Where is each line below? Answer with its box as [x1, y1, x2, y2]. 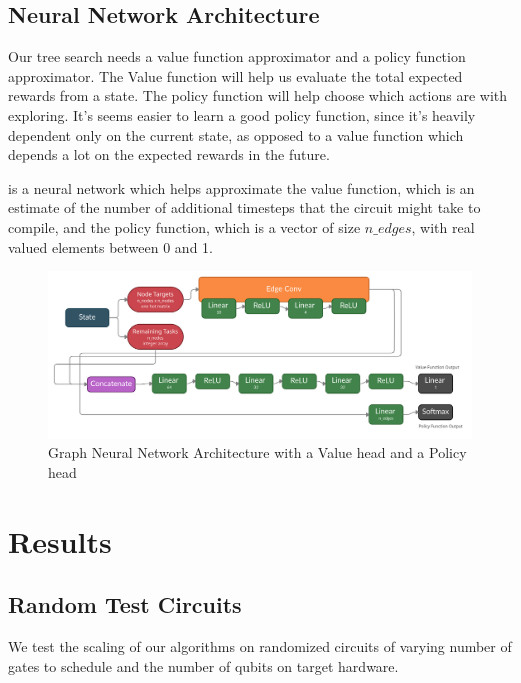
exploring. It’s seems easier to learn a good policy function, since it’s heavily [8, 104, 476, 125]
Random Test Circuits [8, 589, 242, 620]
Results [8, 520, 112, 561]
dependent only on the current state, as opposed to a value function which [8, 124, 464, 145]
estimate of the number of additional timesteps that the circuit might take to [8, 197, 481, 218]
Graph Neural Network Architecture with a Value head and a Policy [48, 442, 467, 463]
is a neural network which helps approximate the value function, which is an [8, 177, 475, 198]
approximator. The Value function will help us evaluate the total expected [8, 65, 463, 86]
